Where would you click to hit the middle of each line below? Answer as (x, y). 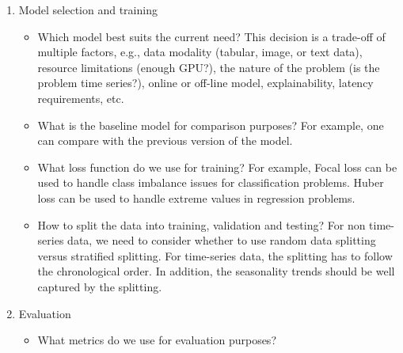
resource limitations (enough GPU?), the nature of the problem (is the (209, 67)
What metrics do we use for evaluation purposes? (157, 340)
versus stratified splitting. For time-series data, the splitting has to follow (215, 255)
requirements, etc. (81, 98)
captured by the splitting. (100, 286)
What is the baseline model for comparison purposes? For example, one (211, 125)
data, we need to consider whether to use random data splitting (222, 240)
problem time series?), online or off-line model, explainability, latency (205, 83)
